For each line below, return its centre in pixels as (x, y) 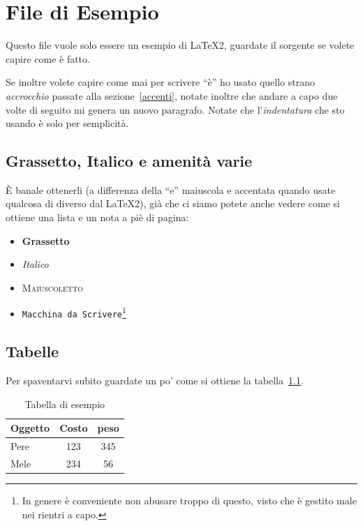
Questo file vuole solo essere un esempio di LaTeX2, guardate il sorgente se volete (180, 45)
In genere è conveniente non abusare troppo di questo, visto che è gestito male (189, 500)
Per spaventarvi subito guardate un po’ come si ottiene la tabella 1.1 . (155, 380)
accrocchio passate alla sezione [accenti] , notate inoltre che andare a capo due (172, 95)
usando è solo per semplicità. (67, 123)
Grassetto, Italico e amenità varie (129, 161)
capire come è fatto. (48, 58)
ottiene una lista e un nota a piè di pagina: (97, 217)
